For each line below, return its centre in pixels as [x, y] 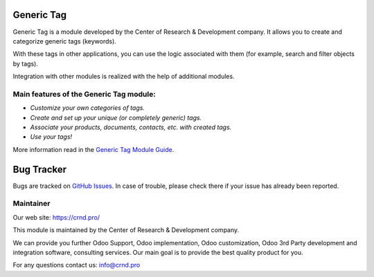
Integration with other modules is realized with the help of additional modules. [124, 77]
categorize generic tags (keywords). [65, 41]
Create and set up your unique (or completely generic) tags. [116, 117]
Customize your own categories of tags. [88, 108]
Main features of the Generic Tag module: [84, 94]
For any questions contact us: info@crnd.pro [77, 265]
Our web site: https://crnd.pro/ [56, 217]
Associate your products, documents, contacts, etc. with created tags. [131, 127]
